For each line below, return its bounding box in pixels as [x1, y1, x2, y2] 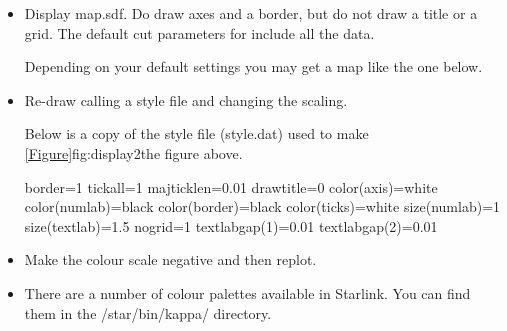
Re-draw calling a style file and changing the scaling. [24, 89, 348, 110]
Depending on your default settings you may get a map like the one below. [24, 56, 483, 77]
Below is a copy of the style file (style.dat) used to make [24, 123, 369, 144]
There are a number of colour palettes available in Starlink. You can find [24, 282, 471, 303]
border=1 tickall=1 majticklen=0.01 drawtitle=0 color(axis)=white [24, 176, 438, 197]
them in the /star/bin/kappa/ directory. [24, 302, 272, 323]
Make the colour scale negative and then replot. [24, 249, 317, 270]
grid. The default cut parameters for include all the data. [24, 22, 375, 43]
